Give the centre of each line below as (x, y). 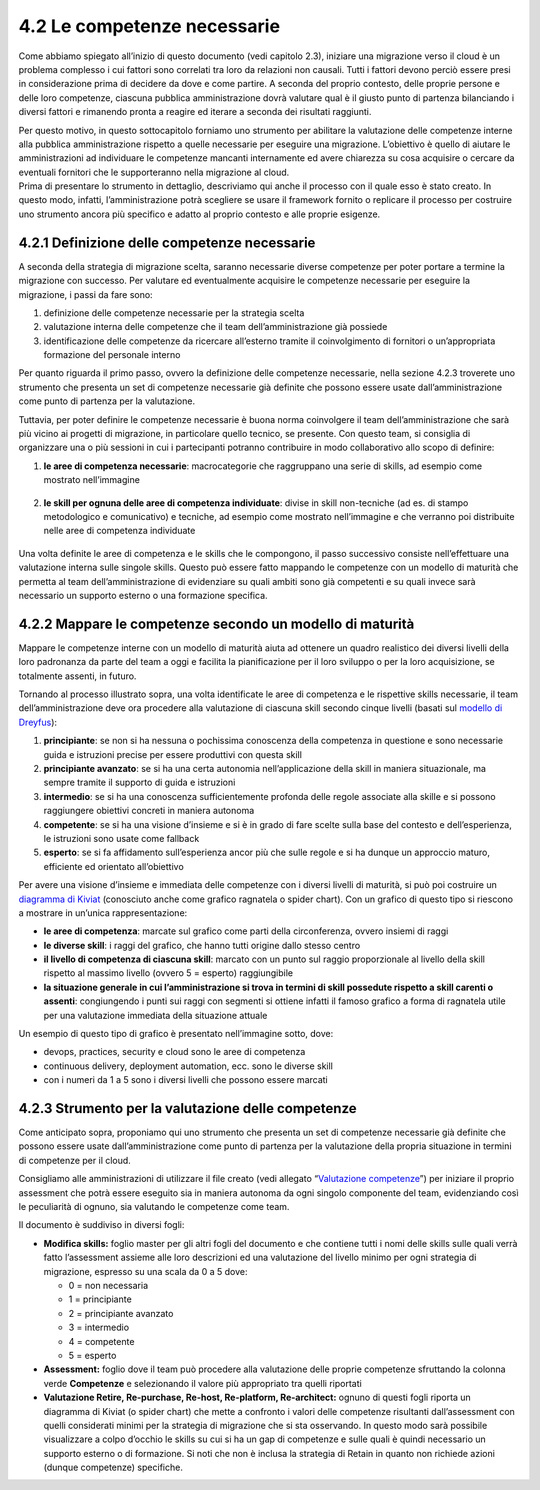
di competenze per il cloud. (75, 1160)
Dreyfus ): (38, 722)
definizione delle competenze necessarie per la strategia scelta (174, 312)
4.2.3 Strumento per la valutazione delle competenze (187, 1108)
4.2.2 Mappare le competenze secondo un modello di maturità (216, 623)
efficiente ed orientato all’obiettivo (113, 866)
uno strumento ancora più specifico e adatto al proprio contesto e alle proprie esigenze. (199, 214)
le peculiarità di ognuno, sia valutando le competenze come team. (154, 1207)
